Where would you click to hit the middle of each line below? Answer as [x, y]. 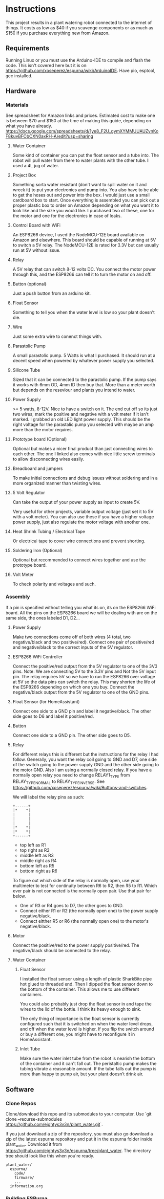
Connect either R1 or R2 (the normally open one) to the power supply [89, 911]
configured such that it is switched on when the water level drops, [86, 1024]
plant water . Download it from [34, 1145]
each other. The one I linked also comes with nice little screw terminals [84, 454]
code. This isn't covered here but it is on [46, 65]
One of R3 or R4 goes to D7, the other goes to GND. [72, 906]
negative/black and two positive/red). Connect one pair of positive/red [83, 642]
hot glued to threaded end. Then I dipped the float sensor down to [86, 984]
